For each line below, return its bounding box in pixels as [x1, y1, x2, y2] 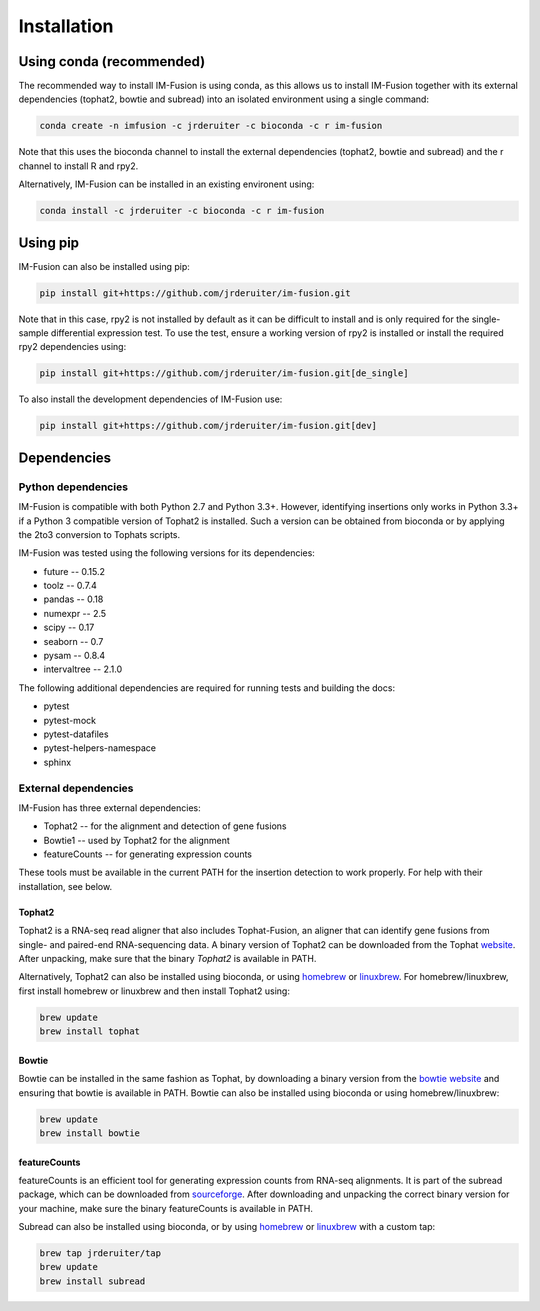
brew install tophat [39, 1026, 140, 1037]
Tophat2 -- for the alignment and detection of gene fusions [43, 820, 287, 832]
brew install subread [39, 1275, 146, 1287]
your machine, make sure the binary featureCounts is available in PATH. [18, 1202, 314, 1214]
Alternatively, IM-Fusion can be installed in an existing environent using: [18, 178, 315, 190]
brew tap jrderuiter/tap [39, 1248, 162, 1259]
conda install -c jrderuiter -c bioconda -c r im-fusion [39, 205, 325, 217]
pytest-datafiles [43, 728, 109, 740]
